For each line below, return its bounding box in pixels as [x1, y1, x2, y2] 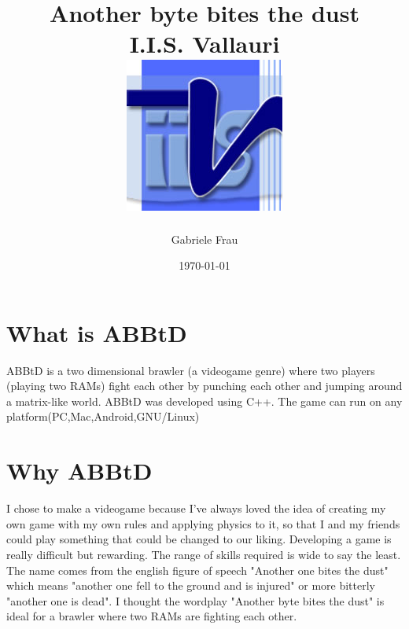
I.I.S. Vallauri [129, 28, 280, 60]
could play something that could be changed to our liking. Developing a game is [6, 531, 392, 547]
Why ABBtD [6, 454, 153, 487]
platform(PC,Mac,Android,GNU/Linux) [6, 408, 200, 425]
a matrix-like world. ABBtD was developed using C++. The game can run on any [6, 392, 403, 409]
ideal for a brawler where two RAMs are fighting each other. [6, 608, 297, 624]
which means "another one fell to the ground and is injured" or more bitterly [6, 577, 375, 594]
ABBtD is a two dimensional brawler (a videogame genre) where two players [6, 362, 375, 378]
